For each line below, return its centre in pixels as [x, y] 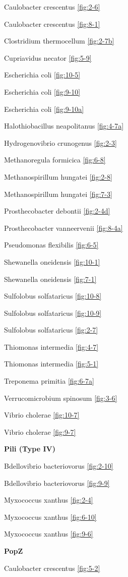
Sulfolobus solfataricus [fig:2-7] [51, 330]
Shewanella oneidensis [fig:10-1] [52, 261]
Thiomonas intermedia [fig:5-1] [51, 364]
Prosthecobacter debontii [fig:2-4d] [57, 211]
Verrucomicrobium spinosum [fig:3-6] [61, 398]
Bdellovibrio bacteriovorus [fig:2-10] [59, 466]
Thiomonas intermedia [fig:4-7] [51, 346]
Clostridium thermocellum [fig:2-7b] [59, 41]
